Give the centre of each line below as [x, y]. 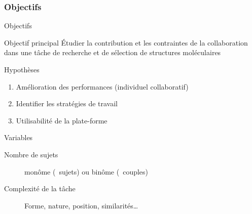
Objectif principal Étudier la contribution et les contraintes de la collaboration [126, 42]
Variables [19, 137]
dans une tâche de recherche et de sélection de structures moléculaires [113, 52]
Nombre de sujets [31, 154]
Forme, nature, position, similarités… [81, 205]
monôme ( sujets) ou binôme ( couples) [86, 171]
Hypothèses [22, 69]
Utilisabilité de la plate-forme [62, 120]
